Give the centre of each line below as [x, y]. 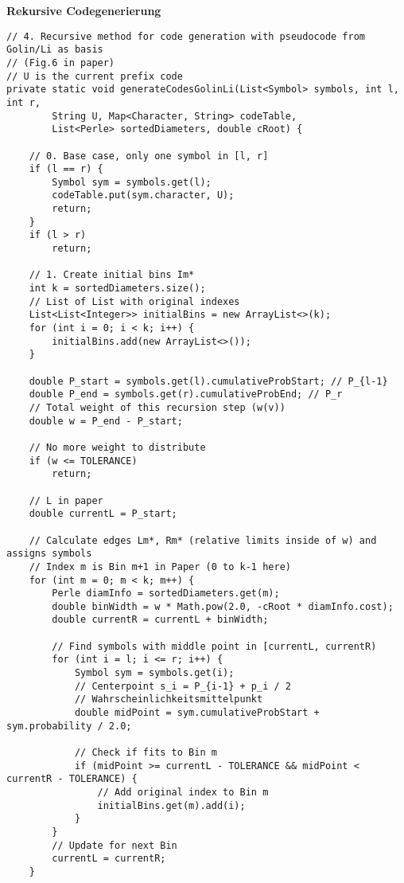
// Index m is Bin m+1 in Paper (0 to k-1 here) [160, 567]
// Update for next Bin [115, 845]
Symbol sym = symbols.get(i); [154, 673]
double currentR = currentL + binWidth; [160, 620]
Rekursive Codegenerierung [84, 10]
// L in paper [66, 500]
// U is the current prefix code [95, 76]
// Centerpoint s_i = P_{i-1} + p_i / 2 [183, 686]
